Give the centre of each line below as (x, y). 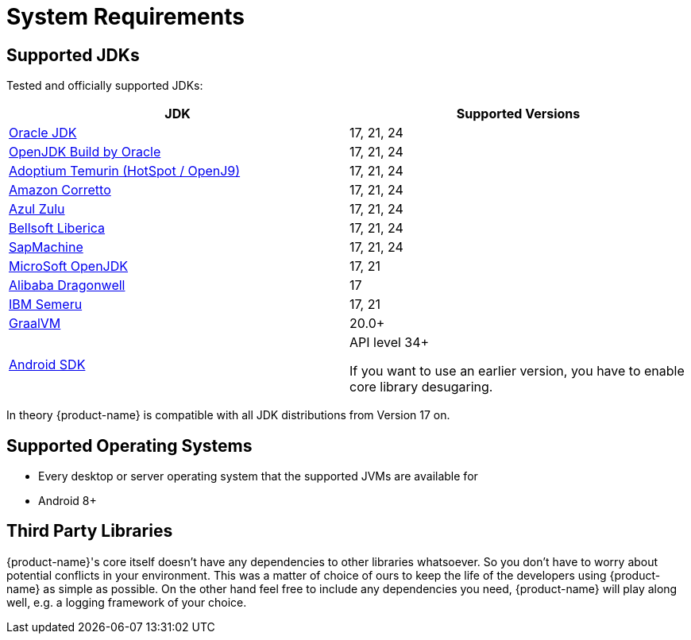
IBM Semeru (46, 305)
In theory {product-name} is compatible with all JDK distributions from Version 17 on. (228, 415)
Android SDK (47, 365)
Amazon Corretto (60, 190)
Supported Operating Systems (129, 445)
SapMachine (46, 247)
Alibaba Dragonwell (67, 285)
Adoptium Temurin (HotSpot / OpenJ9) (125, 171)
